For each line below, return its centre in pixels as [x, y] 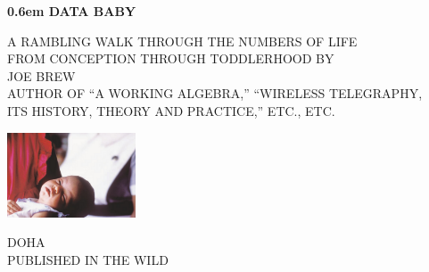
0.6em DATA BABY [72, 11]
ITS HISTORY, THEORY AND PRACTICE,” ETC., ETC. [171, 110]
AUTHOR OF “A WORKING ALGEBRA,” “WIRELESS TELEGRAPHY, [215, 93]
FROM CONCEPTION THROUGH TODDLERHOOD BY [171, 58]
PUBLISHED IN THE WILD [88, 259]
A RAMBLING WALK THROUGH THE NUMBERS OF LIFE [182, 41]
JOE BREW [41, 75]
